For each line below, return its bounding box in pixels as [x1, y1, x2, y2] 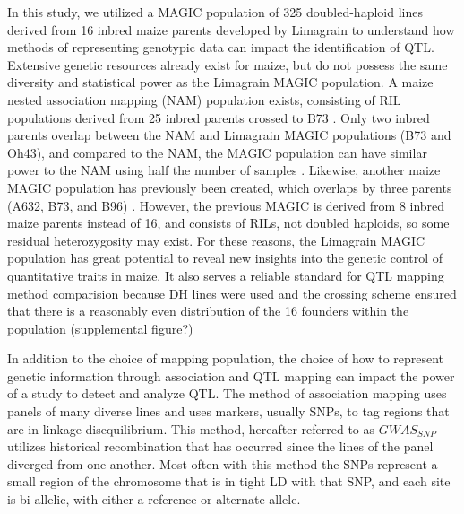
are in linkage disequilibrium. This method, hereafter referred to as [7, 419, 375, 438]
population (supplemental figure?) [7, 318, 193, 337]
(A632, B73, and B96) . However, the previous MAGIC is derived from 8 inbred [7, 196, 445, 214]
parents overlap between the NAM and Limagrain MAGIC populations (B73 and [7, 126, 451, 144]
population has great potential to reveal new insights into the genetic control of [7, 248, 443, 267]
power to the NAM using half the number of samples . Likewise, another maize [7, 161, 441, 179]
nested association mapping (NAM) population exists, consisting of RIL [7, 90, 401, 109]
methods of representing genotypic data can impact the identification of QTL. [7, 38, 434, 57]
